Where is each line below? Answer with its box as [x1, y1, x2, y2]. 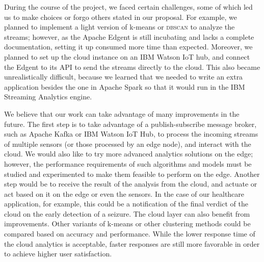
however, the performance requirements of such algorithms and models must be [4, 158, 252, 169]
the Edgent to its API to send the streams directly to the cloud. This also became [4, 61, 260, 72]
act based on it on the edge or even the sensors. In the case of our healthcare [4, 188, 245, 199]
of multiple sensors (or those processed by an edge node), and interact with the [4, 138, 251, 149]
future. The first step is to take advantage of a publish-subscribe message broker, [4, 118, 257, 129]
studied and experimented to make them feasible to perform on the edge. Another [4, 168, 260, 179]
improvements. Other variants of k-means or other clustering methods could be [4, 218, 251, 229]
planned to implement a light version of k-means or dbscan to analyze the [4, 21, 235, 32]
